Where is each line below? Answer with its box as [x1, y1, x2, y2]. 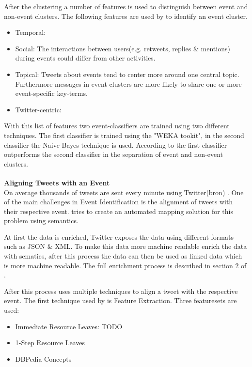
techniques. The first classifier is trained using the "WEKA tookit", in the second [4, 130, 244, 140]
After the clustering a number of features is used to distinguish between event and [4, 1, 248, 11]
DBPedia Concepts [15, 353, 72, 364]
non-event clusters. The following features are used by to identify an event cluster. [4, 11, 248, 21]
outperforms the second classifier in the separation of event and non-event [4, 149, 223, 159]
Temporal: [15, 27, 46, 37]
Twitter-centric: [15, 104, 62, 114]
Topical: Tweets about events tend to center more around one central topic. [15, 69, 239, 79]
